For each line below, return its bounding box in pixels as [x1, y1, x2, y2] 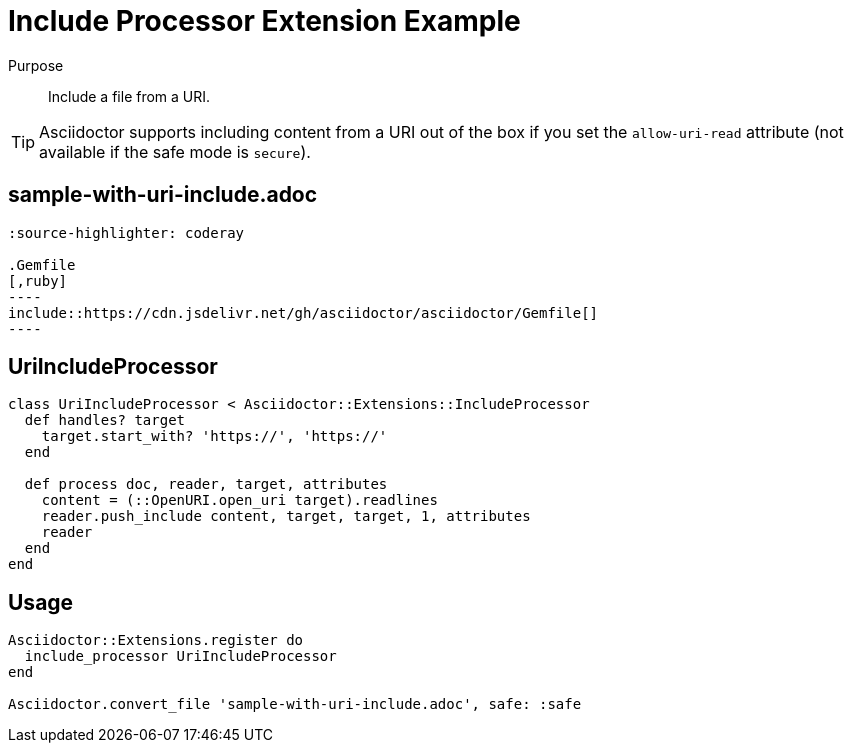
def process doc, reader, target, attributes [24, 476, 388, 493]
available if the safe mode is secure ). [39, 141, 311, 162]
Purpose [8, 56, 64, 74]
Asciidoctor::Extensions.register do [8, 632, 304, 649]
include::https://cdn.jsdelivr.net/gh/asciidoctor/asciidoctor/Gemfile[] [8, 304, 599, 321]
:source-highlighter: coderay [8, 224, 245, 241]
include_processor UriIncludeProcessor [24, 648, 337, 665]
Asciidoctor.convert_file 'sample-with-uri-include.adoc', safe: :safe [8, 696, 582, 713]
